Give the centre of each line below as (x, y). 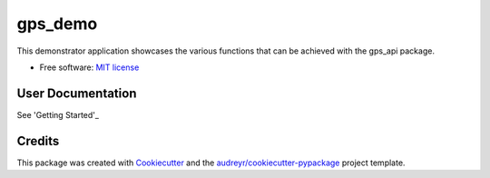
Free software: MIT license (89, 67)
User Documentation (77, 93)
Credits (38, 141)
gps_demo (57, 24)
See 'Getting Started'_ (58, 114)
